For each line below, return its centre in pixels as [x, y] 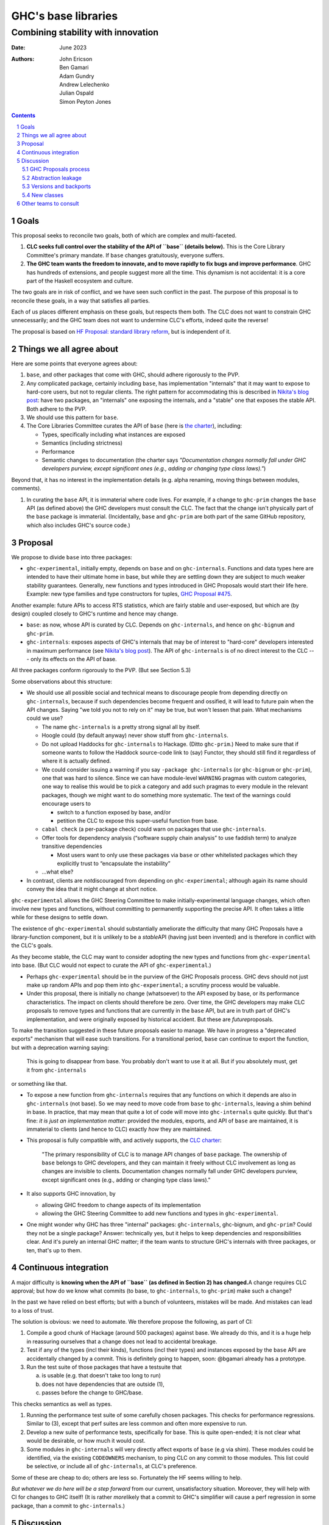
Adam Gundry [77, 76]
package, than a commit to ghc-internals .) [68, 1505]
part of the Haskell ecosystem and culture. [80, 281]
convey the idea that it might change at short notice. [92, 889]
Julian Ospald [76, 93]
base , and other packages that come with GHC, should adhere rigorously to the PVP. [133, 375]
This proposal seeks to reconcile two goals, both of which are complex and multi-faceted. [124, 235]
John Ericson [76, 59]
